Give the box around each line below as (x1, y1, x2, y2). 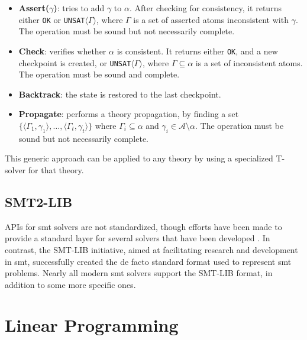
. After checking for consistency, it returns (129, 2, 282, 14)
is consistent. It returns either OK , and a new (117, 44, 278, 57)
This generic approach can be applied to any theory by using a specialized (5, 152, 273, 164)
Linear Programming (5, 313, 179, 337)
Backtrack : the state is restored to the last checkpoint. (18, 88, 221, 100)
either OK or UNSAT (18, 13, 85, 25)
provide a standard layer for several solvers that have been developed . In (5, 232, 270, 244)
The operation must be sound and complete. (18, 68, 180, 80)
